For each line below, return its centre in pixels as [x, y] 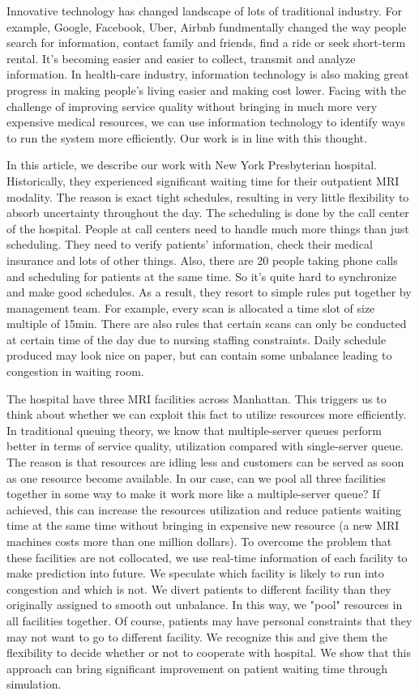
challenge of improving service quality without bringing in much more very [192, 106]
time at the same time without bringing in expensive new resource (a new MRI [203, 525]
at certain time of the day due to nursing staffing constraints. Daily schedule [197, 339]
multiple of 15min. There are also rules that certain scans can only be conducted [207, 324]
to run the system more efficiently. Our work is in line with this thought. [187, 137]
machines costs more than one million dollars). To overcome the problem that [199, 541]
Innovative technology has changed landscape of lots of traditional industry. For [204, 11]
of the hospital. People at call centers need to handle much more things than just [208, 228]
